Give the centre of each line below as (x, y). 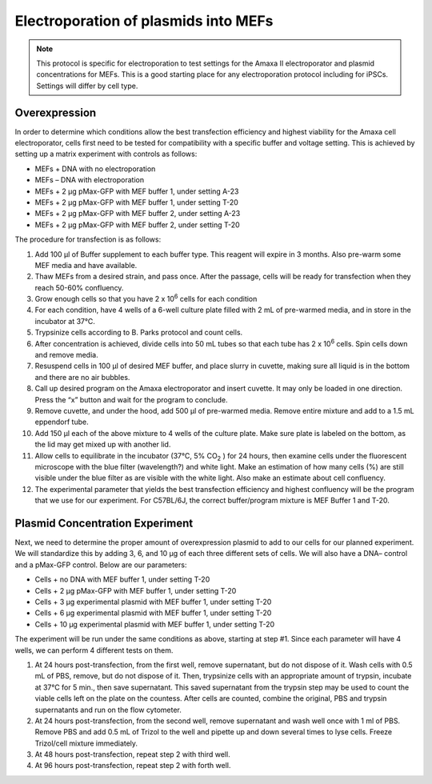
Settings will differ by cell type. (87, 86)
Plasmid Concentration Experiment (104, 523)
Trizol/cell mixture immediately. (86, 743)
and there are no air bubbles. (82, 377)
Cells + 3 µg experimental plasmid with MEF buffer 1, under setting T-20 (153, 602)
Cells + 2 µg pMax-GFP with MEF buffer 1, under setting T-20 (136, 590)
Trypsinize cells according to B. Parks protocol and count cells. (139, 333)
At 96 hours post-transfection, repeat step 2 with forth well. (133, 766)
